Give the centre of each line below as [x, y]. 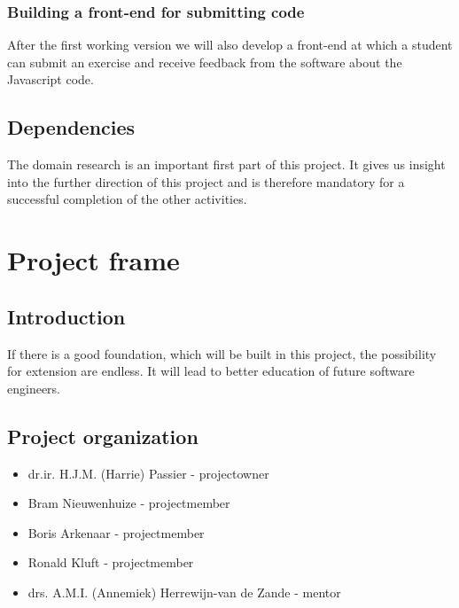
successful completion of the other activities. [127, 199]
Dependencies [71, 127]
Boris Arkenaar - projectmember [116, 532]
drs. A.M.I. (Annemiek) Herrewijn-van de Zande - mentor [184, 592]
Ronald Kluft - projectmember [111, 562]
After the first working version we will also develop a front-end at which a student [230, 45]
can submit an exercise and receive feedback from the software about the [205, 62]
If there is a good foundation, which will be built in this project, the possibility [222, 353]
